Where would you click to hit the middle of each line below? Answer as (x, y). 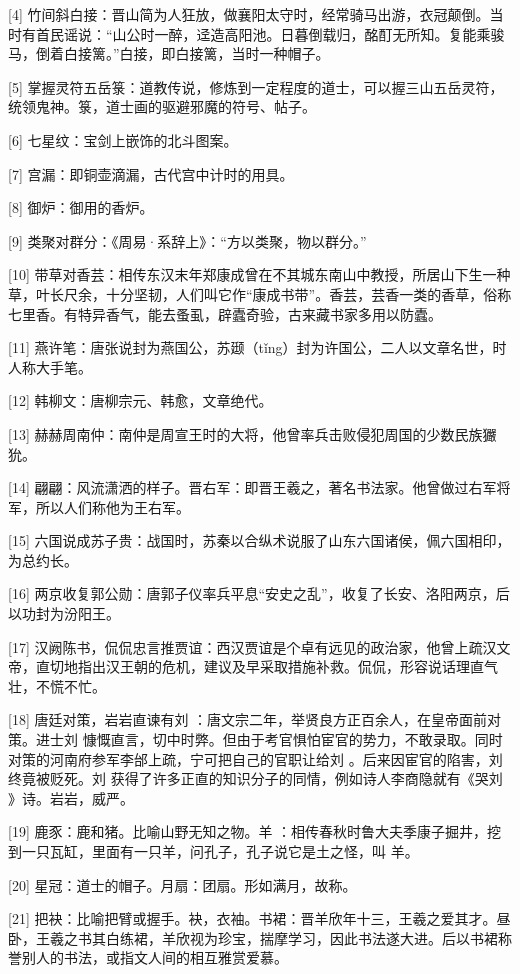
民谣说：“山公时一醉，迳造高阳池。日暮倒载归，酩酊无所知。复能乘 (270, 33)
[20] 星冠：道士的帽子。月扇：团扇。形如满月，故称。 (182, 884)
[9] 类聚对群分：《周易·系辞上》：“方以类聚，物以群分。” (187, 240)
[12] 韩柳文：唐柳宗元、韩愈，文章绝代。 (140, 400)
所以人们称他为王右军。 (112, 506)
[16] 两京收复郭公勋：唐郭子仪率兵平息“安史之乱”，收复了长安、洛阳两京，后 (259, 593)
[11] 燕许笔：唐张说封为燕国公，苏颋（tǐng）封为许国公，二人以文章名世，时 (257, 347)
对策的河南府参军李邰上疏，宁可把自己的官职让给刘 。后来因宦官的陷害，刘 (255, 758)
